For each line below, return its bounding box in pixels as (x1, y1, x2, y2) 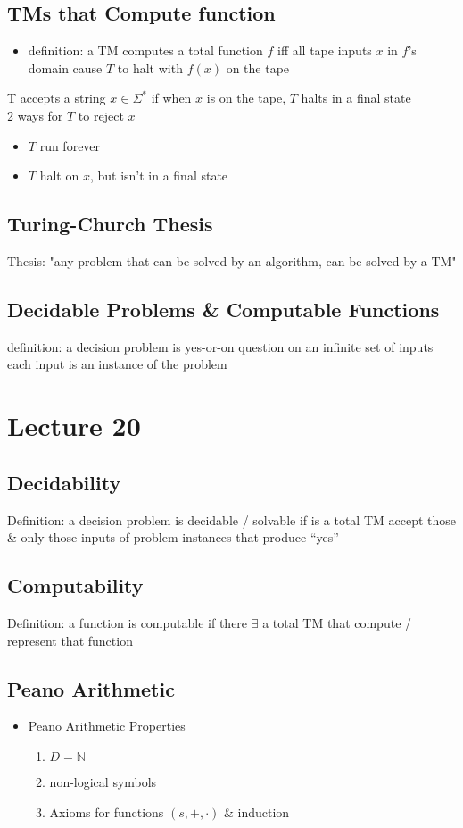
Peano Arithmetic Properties (28, 716, 186, 735)
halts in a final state (301, 88, 411, 107)
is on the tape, (206, 88, 286, 107)
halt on (39, 166, 79, 185)
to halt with (117, 58, 183, 77)
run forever (39, 136, 101, 155)
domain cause (28, 58, 103, 77)
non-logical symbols (49, 772, 157, 790)
